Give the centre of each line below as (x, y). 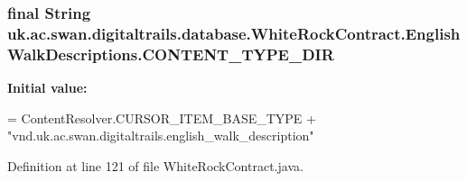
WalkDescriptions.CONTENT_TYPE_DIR (171, 54)
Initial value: (47, 88)
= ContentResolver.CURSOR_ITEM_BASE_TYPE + (162, 118)
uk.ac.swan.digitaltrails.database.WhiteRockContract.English (234, 33)
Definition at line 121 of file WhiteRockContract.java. (155, 165)
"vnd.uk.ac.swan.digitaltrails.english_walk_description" (161, 136)
